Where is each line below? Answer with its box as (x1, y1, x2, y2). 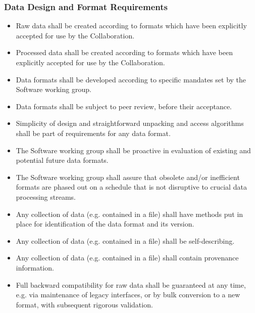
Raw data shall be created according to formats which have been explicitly (16, 20, 247, 31)
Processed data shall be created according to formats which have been (16, 47, 233, 58)
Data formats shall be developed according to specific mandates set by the (16, 74, 246, 84)
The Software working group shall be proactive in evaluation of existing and (16, 145, 251, 155)
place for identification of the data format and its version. (16, 218, 194, 229)
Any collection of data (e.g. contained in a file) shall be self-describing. (16, 235, 235, 246)
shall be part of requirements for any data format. (16, 127, 171, 138)
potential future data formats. (16, 155, 109, 165)
